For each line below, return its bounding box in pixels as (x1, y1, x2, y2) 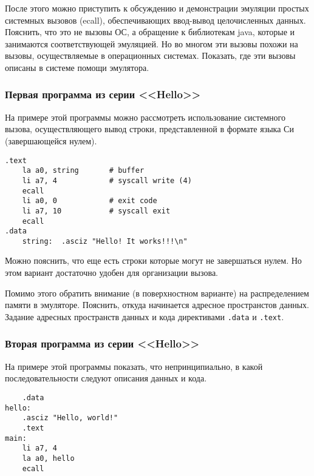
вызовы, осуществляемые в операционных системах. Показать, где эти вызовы (5, 49, 296, 62)
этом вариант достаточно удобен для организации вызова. (5, 266, 218, 279)
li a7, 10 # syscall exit (22, 206, 171, 215)
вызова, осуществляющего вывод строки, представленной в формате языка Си (5, 122, 294, 135)
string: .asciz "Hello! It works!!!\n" (22, 236, 188, 246)
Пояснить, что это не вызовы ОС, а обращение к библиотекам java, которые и (5, 25, 295, 38)
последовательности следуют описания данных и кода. (5, 372, 207, 384)
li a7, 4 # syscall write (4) (22, 176, 192, 185)
